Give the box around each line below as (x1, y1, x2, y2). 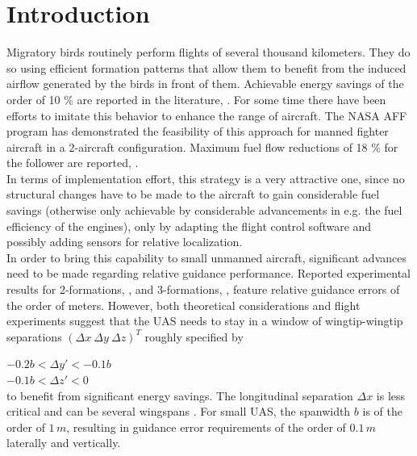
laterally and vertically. (6, 434, 121, 451)
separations (6, 328, 62, 345)
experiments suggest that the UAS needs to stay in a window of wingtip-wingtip (6, 312, 403, 329)
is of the (362, 403, 402, 420)
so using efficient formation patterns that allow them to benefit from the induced (6, 59, 407, 76)
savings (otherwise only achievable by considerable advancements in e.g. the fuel (6, 202, 402, 219)
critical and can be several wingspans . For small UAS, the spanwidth (6, 403, 351, 420)
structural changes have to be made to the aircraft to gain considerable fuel (6, 186, 380, 203)
